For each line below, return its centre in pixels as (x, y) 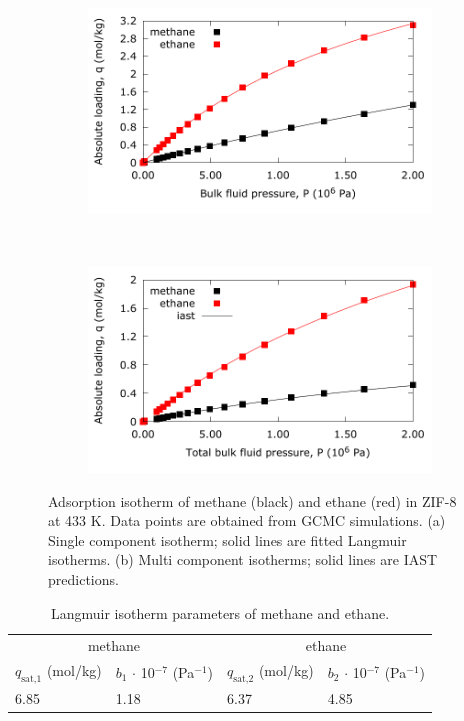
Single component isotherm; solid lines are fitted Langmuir (227, 539)
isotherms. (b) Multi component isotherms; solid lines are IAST (243, 559)
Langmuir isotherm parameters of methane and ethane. (220, 612)
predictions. (83, 578)
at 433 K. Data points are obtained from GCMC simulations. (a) (247, 520)
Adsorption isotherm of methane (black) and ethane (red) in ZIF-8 (252, 500)
